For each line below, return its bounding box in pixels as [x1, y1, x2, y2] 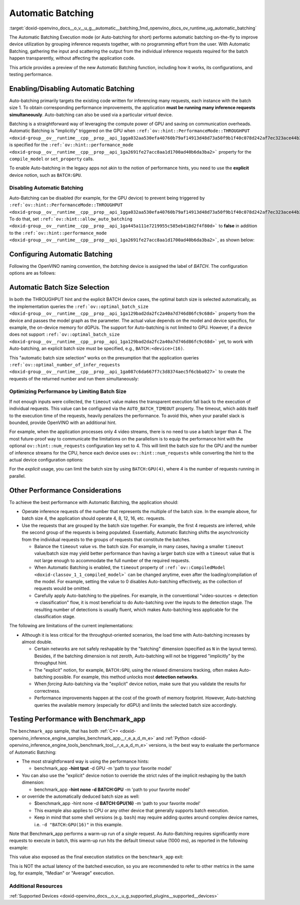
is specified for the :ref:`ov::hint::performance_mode [9, 142, 133, 148]
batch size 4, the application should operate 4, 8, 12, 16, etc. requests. [21, 516, 166, 522]
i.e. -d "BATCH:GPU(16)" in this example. [34, 821, 123, 827]
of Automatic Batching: [9, 749, 57, 755]
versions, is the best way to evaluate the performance [148, 742, 259, 748]
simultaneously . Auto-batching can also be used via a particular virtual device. [9, 112, 173, 118]
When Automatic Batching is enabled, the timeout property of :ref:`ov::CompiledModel [34, 565, 226, 571]
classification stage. [34, 613, 76, 619]
